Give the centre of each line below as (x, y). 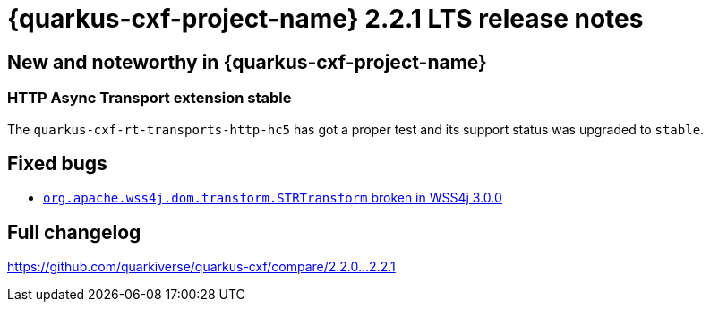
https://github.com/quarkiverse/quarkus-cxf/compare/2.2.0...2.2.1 (201, 267)
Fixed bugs (57, 163)
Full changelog (74, 232)
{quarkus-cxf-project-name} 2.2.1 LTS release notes (325, 19)
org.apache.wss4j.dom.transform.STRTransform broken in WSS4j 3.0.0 (273, 198)
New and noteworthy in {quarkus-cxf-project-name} (247, 62)
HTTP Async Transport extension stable (150, 98)
